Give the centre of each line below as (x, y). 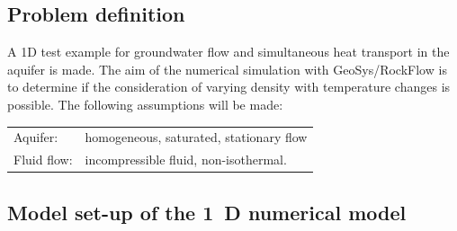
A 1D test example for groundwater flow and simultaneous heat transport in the (228, 52)
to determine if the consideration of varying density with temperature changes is (229, 87)
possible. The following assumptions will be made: (145, 104)
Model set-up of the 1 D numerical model (207, 212)
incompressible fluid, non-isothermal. (186, 160)
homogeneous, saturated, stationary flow (196, 137)
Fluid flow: (43, 160)
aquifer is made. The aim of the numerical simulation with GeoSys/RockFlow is (227, 69)
